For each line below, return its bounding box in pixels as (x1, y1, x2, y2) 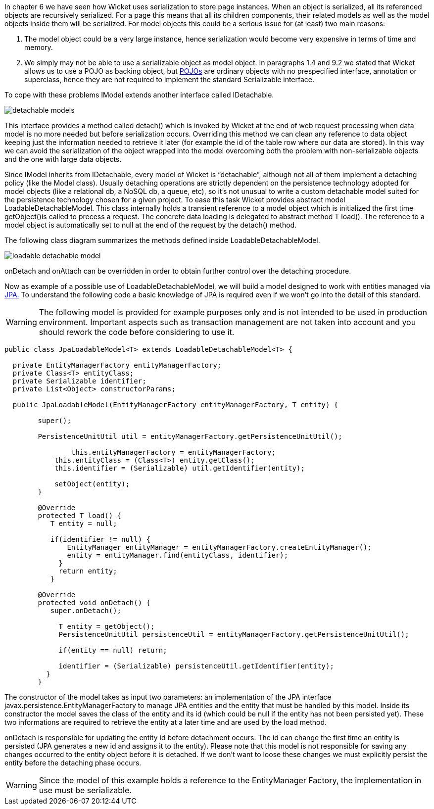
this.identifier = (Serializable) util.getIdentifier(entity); (54, 464, 305, 472)
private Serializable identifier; (12, 377, 146, 385)
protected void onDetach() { (38, 599, 151, 607)
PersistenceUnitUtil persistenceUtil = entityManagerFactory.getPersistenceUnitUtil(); (58, 630, 409, 638)
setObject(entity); (54, 480, 130, 488)
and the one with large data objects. (4, 155, 122, 163)
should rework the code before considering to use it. (39, 327, 235, 337)
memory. (24, 43, 53, 51)
